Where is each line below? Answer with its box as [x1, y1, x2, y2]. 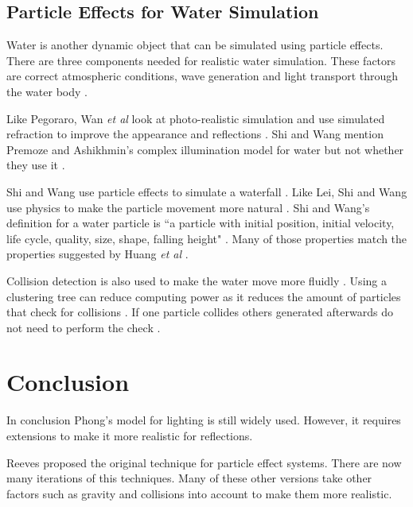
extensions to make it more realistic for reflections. [6, 428, 253, 444]
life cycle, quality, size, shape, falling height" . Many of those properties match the [6, 230, 407, 246]
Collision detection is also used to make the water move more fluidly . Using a [6, 272, 387, 288]
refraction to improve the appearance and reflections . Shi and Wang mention [6, 126, 384, 142]
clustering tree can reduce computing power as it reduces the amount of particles [6, 288, 401, 304]
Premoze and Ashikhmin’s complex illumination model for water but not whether [6, 141, 404, 157]
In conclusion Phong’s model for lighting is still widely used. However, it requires [6, 412, 401, 428]
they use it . [6, 157, 65, 173]
